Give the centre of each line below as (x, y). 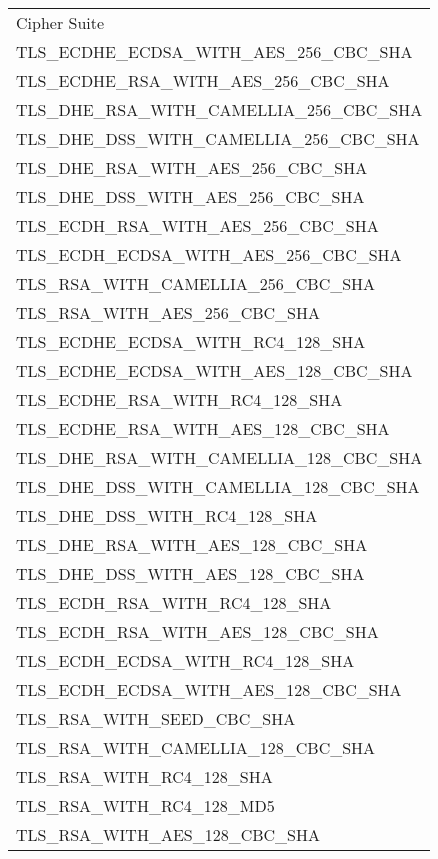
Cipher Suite (60, 22)
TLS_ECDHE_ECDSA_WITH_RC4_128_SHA (191, 341)
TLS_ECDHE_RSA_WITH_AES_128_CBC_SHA (203, 428)
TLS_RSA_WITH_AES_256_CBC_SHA (168, 312)
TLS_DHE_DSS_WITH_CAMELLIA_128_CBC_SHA (218, 486)
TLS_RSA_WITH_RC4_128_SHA (144, 776)
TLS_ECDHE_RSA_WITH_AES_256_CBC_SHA (203, 80)
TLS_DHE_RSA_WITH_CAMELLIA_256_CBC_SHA (219, 109)
